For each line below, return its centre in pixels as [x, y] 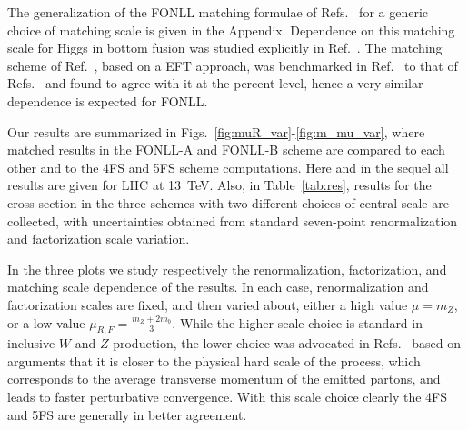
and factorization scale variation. [99, 239]
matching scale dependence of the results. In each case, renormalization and [218, 287]
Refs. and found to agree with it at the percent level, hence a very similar [215, 83]
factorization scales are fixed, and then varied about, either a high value [208, 304]
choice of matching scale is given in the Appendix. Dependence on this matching [231, 30]
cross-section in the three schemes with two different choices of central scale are [228, 202]
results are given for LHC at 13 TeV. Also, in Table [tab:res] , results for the [219, 185]
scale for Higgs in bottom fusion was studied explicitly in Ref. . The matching [225, 48]
